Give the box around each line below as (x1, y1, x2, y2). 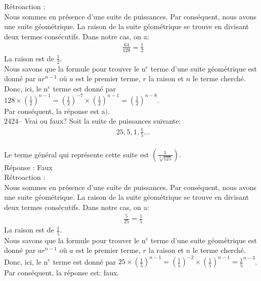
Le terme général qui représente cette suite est (4, 149, 149, 159)
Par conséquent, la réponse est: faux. (4, 267, 119, 278)
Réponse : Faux (4, 161, 53, 172)
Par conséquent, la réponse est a (4, 105, 105, 116)
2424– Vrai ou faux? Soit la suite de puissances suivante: (4, 115, 181, 126)
